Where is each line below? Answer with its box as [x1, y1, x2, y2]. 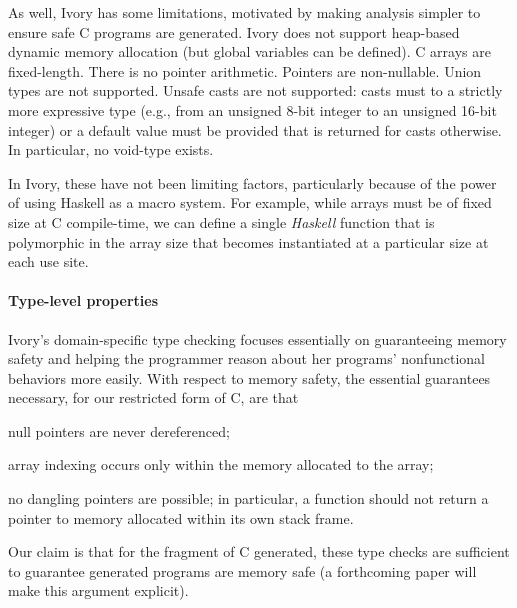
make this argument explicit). [8, 580, 189, 601]
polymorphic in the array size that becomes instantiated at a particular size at [8, 231, 489, 252]
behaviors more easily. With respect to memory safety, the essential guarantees [8, 367, 491, 388]
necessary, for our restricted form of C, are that [8, 387, 299, 408]
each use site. [8, 251, 89, 272]
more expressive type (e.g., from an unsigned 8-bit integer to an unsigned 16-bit [8, 99, 497, 120]
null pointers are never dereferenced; [8, 420, 230, 441]
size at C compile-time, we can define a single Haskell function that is [8, 211, 435, 232]
